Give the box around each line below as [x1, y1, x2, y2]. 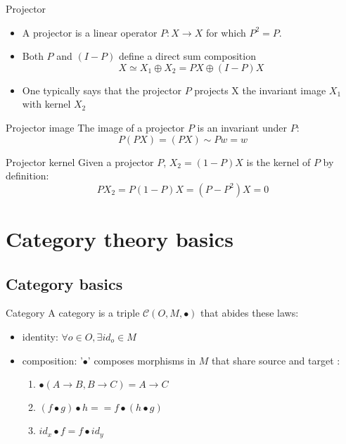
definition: [6, 168, 49, 183]
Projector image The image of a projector [6, 120, 185, 134]
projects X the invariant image [194, 82, 326, 97]
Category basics [6, 272, 123, 294]
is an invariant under [197, 120, 287, 134]
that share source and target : [211, 353, 340, 367]
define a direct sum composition [118, 49, 256, 63]
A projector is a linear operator [22, 25, 158, 39]
